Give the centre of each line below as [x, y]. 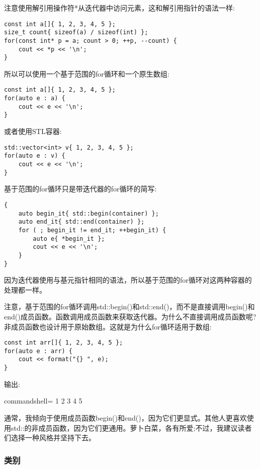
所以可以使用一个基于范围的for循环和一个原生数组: [87, 73]
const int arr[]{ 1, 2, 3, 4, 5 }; [64, 343]
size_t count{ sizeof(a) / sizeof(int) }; [76, 32]
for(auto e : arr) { [38, 351]
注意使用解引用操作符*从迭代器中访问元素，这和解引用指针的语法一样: [119, 8]
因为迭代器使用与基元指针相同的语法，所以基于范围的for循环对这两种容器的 [128, 280]
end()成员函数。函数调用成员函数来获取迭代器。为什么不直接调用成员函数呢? [130, 316]
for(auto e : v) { [35, 156]
